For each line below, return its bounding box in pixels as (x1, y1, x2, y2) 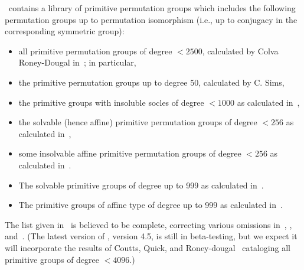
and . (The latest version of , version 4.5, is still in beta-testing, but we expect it (5, 230, 298, 242)
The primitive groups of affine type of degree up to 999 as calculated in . (18, 199, 283, 211)
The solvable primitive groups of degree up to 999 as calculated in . (18, 178, 264, 191)
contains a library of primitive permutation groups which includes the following (8, 2, 296, 14)
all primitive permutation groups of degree (18, 44, 172, 57)
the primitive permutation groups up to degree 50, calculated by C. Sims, (18, 76, 285, 88)
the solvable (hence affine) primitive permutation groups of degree (18, 116, 257, 128)
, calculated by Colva (202, 44, 279, 57)
